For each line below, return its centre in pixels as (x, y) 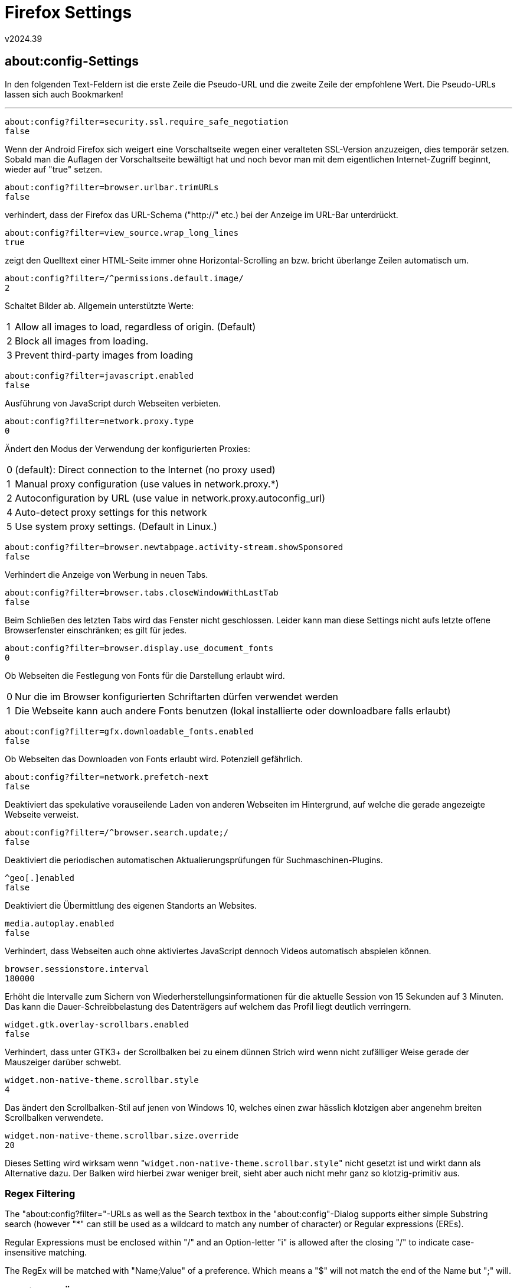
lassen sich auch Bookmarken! (64, 94)
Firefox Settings (68, 12)
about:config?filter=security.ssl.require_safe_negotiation (147, 121)
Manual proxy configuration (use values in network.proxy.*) (147, 484)
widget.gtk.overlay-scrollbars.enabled (97, 1024)
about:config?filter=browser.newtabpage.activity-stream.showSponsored (174, 547)
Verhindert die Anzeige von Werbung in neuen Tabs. (107, 574)
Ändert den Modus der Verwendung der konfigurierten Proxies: (127, 448)
